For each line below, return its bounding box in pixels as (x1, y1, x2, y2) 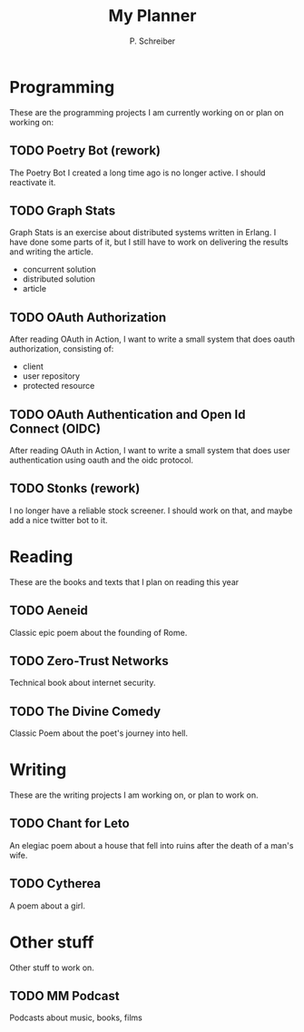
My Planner (108, 5, 197, 26)
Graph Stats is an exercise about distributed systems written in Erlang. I (9, 227, 277, 238)
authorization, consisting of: (9, 343, 114, 354)
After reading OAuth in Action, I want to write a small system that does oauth (9, 333, 296, 345)
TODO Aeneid (9, 603, 89, 619)
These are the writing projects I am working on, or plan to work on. (9, 789, 259, 800)
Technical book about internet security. (9, 678, 156, 689)
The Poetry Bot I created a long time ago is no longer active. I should (9, 167, 266, 178)
